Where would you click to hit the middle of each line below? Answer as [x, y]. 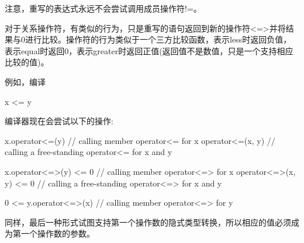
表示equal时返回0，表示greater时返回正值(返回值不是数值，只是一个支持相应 [149, 50]
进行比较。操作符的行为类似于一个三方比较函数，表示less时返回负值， [158, 39]
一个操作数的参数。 [58, 233]
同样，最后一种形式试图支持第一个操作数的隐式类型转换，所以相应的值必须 [148, 222]
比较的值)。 [27, 62]
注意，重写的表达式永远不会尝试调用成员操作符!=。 [103, 8]
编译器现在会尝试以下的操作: [59, 121]
